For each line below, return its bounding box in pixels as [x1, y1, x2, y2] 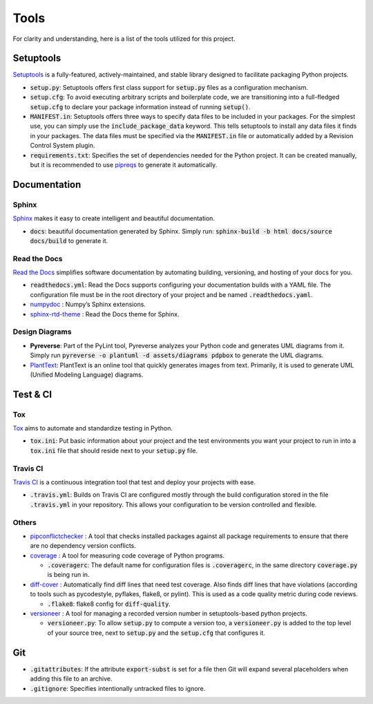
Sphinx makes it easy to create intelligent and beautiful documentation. [12, 214, 216, 222]
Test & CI [12, 388, 52, 400]
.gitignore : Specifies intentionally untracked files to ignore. [30, 684, 206, 692]
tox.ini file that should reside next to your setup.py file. [30, 446, 198, 455]
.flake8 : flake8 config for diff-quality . [47, 600, 171, 608]
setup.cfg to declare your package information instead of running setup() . [30, 102, 251, 111]
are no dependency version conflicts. [30, 542, 136, 550]
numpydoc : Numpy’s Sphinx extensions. [30, 301, 146, 309]
